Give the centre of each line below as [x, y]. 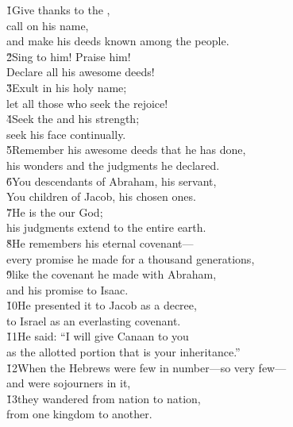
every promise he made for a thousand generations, [131, 258]
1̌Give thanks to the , [58, 10]
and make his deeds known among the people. [118, 41]
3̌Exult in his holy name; [67, 87]
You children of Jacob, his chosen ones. [101, 196]
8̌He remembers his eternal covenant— [100, 242]
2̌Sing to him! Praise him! [69, 56]
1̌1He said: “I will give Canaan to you [98, 336]
